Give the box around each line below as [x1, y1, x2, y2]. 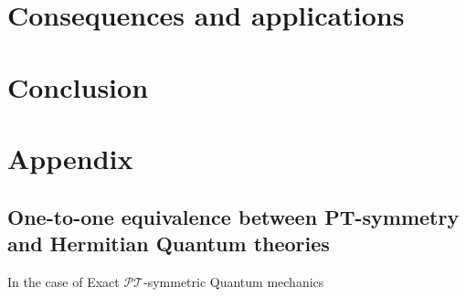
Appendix [7, 139, 133, 176]
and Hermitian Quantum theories [7, 228, 330, 257]
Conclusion [7, 68, 149, 105]
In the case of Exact [7, 271, 120, 291]
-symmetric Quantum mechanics [143, 271, 324, 291]
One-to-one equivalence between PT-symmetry [7, 202, 460, 230]
